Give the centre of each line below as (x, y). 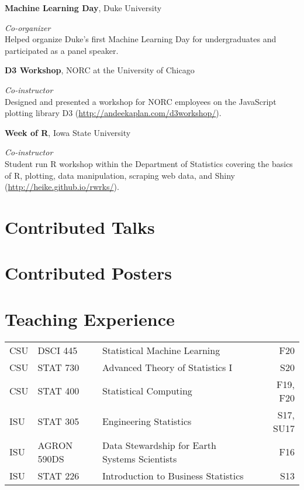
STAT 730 (58, 367)
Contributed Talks (80, 227)
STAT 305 (58, 421)
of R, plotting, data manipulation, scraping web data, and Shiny (120, 175)
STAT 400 (58, 391)
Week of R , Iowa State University (68, 132)
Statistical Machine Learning (161, 350)
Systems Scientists (139, 458)
